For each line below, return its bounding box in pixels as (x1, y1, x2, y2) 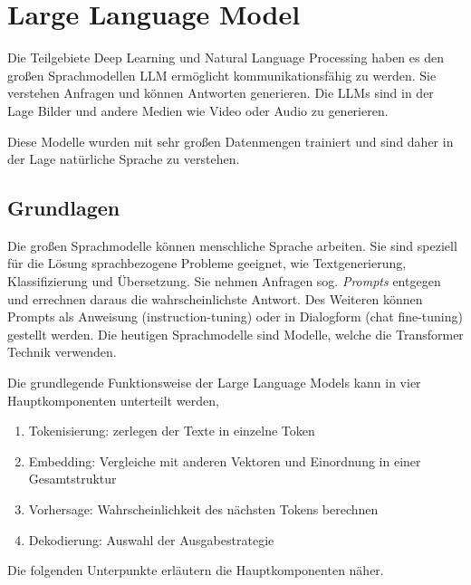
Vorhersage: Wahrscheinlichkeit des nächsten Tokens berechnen (28, 500, 379, 519)
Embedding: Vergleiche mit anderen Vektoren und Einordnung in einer (28, 451, 421, 470)
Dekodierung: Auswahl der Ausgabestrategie (28, 530, 274, 549)
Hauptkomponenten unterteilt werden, (7, 390, 219, 409)
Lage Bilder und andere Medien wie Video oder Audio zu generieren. (7, 101, 389, 120)
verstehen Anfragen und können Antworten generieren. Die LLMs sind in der (7, 83, 434, 102)
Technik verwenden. (7, 342, 117, 361)
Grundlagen (7, 194, 120, 222)
